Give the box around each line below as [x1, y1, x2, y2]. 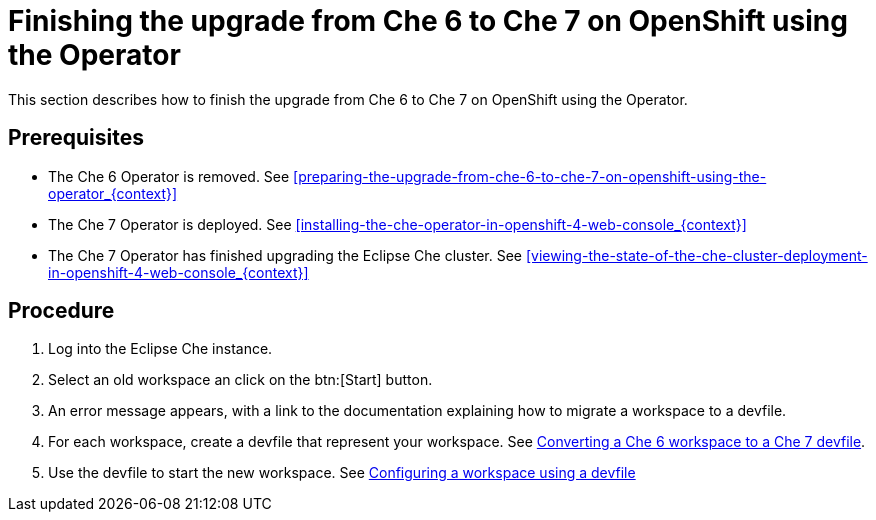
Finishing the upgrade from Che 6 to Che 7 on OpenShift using [8, 4, 848, 38]
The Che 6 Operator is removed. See [48, 167, 290, 185]
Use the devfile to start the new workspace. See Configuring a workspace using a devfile [48, 464, 636, 482]
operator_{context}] [48, 184, 178, 202]
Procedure [8, 298, 115, 324]
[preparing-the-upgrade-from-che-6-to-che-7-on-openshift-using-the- [293, 167, 767, 185]
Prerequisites [8, 125, 144, 151]
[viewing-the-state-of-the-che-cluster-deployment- [525, 246, 868, 264]
